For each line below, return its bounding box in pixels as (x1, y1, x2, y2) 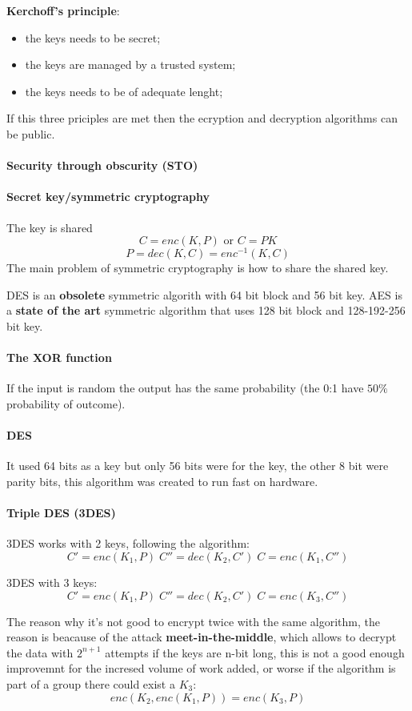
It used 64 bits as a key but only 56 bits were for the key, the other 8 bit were (6, 457, 389, 474)
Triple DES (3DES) (6, 504, 116, 521)
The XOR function (6, 349, 112, 366)
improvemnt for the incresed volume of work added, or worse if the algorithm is (6, 660, 396, 677)
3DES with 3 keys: (6, 573, 98, 590)
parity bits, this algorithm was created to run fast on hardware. (6, 472, 318, 489)
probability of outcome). (6, 395, 126, 412)
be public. (6, 125, 55, 142)
